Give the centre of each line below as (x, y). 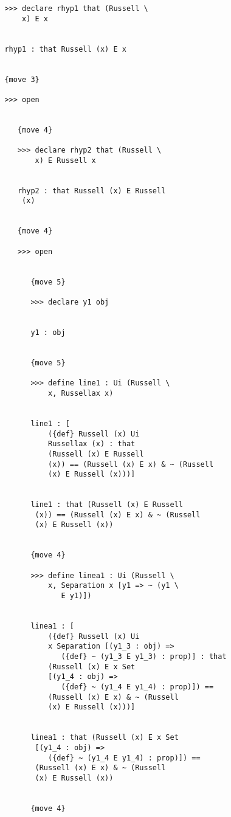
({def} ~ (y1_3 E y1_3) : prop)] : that (144, 657)
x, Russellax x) (81, 393)
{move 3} (22, 79)
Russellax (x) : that (92, 444)
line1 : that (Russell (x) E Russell (107, 505)
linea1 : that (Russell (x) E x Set (105, 738)
